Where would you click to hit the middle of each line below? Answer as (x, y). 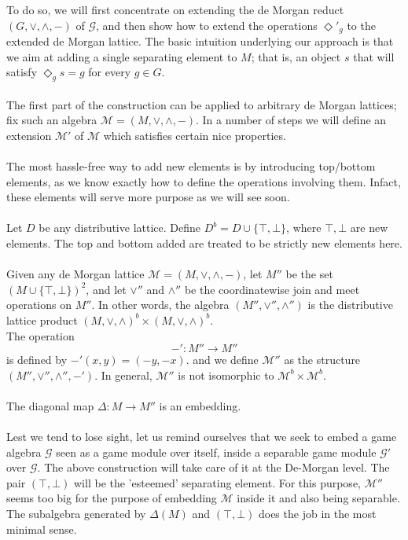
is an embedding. (200, 405)
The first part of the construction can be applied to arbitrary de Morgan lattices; (202, 104)
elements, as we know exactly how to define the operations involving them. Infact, (204, 181)
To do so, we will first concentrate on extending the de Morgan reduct (175, 9)
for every (110, 72)
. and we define (222, 360)
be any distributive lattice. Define (119, 228)
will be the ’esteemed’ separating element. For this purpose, (217, 482)
